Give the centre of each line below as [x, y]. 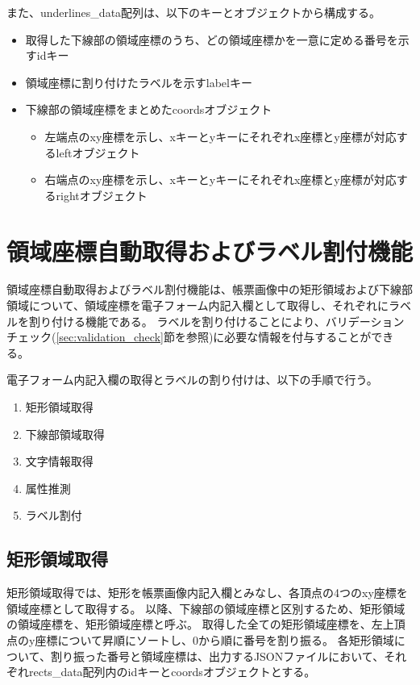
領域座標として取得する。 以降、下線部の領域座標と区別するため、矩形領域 [206, 608]
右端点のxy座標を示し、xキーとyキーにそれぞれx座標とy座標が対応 [220, 180]
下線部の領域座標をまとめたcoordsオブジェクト [149, 109]
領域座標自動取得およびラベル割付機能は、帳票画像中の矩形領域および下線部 [210, 289]
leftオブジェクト [98, 152]
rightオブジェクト [102, 195]
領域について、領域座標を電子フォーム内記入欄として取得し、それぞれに [198, 305]
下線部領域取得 [65, 434]
